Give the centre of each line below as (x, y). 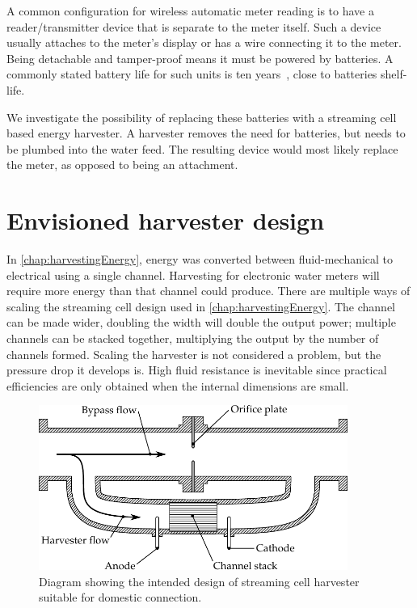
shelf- (394, 74)
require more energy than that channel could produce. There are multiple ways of (208, 291)
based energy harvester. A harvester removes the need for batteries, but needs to (206, 133)
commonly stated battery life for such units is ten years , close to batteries (192, 74)
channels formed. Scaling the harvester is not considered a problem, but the (194, 354)
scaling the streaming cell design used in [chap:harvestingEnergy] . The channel (201, 306)
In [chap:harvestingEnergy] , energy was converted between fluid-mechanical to (200, 259)
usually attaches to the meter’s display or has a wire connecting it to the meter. (204, 42)
